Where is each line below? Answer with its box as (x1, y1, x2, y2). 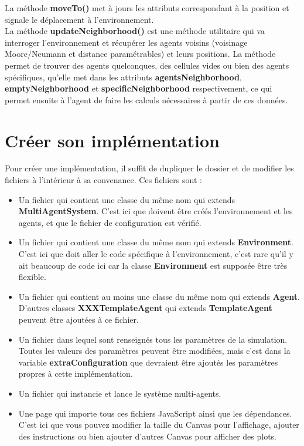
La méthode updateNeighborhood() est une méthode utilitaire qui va (5, 25, 265, 37)
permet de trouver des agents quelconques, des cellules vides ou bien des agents (5, 59, 289, 71)
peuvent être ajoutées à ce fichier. (18, 313, 139, 325)
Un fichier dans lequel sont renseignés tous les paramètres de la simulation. (18, 333, 288, 345)
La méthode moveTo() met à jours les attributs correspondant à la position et (5, 2, 289, 13)
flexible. (18, 271, 46, 283)
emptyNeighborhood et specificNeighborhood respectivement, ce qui (5, 82, 272, 94)
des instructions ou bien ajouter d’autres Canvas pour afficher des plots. (18, 430, 276, 442)
